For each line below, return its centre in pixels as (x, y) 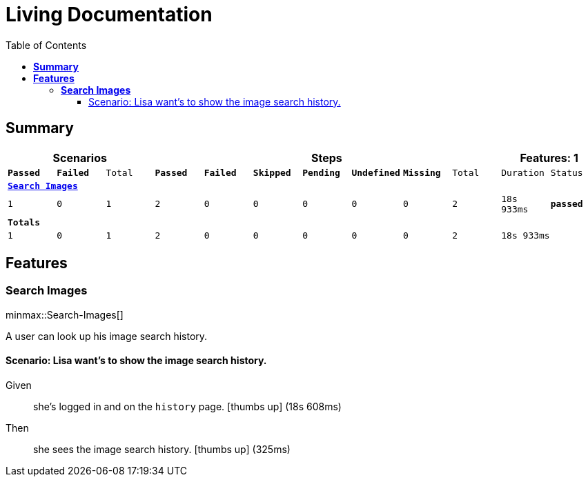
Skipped (272, 172)
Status (567, 172)
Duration (523, 172)
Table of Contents (46, 45)
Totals (24, 222)
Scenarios (80, 158)
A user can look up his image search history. (107, 336)
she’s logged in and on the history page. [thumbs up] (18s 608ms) (187, 407)
